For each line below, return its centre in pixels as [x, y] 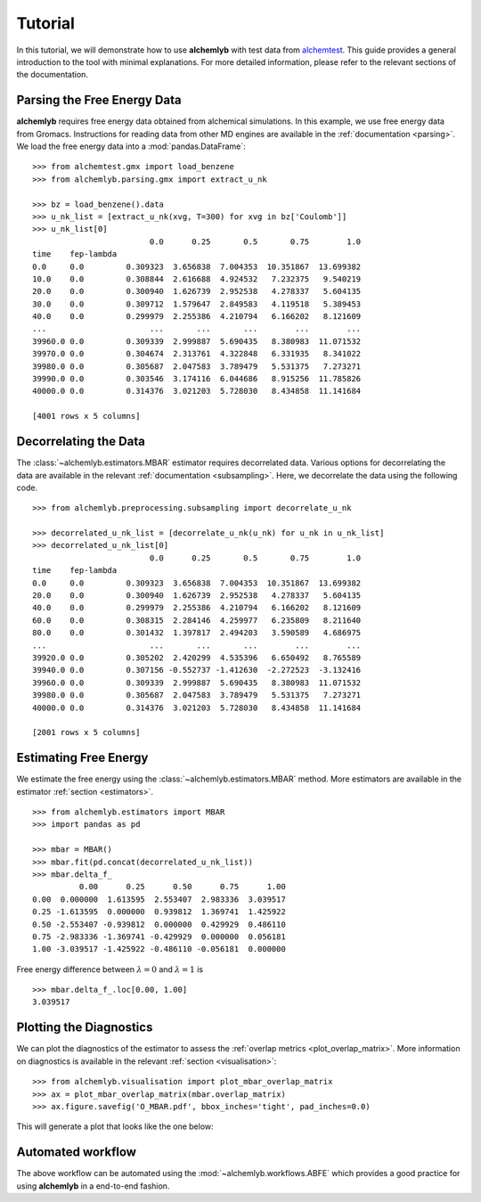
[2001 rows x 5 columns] [86, 732]
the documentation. [53, 75]
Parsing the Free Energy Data [99, 100]
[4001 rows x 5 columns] [86, 416]
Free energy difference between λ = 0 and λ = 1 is [110, 969]
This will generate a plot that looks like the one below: [115, 1126]
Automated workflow [77, 1153]
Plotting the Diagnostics [85, 1028]
